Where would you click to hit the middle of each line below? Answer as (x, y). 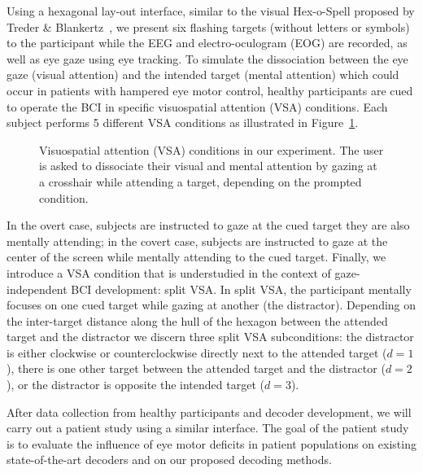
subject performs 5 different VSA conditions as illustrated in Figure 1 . (183, 123)
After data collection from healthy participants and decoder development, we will (209, 412)
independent (37, 289)
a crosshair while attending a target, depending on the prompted (201, 181)
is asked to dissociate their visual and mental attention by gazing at (208, 166)
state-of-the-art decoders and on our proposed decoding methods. (169, 460)
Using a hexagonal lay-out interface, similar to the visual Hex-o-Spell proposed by (211, 11)
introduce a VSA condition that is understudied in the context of (169, 272)
